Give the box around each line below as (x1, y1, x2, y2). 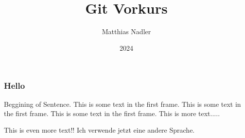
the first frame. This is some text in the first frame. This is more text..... (4, 108, 220, 118)
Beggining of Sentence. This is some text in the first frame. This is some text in (4, 99, 241, 109)
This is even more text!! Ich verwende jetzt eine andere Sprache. (4, 124, 195, 135)
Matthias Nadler (102, 26, 151, 37)
